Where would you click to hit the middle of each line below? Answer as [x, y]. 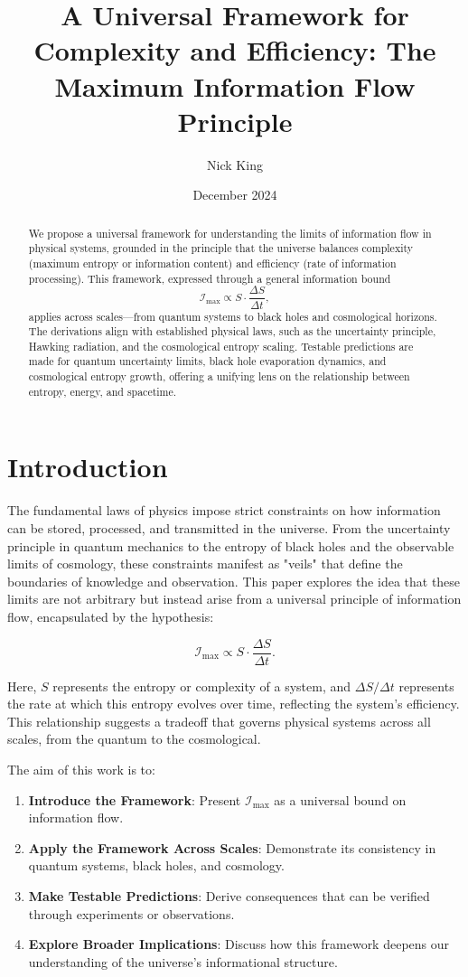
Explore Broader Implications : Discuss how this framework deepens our [239, 944]
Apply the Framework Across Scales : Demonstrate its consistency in [232, 847]
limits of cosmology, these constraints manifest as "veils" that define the [205, 564]
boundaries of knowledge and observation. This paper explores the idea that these [234, 581]
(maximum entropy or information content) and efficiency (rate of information [212, 263]
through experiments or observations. [131, 913]
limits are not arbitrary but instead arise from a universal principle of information [234, 599]
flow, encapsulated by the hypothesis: [111, 616]
